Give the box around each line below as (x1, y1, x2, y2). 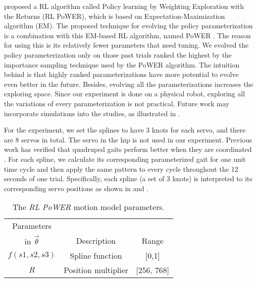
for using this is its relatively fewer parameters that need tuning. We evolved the (4, 40, 249, 50)
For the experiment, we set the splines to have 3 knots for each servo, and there (4, 125, 246, 135)
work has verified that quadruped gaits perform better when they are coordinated (4, 144, 252, 154)
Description (76, 235, 116, 247)
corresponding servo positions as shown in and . (4, 183, 149, 193)
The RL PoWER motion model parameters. (12, 201, 165, 213)
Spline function (70, 249, 122, 261)
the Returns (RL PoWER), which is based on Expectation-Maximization (4, 10, 225, 21)
